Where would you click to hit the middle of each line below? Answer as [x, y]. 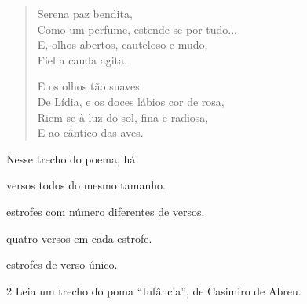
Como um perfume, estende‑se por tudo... [137, 29]
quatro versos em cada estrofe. [79, 238]
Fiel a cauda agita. [82, 59]
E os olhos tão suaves [88, 86]
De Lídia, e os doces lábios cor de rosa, [131, 101]
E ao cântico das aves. [90, 132]
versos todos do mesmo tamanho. [86, 185]
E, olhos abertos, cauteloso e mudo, [122, 44]
